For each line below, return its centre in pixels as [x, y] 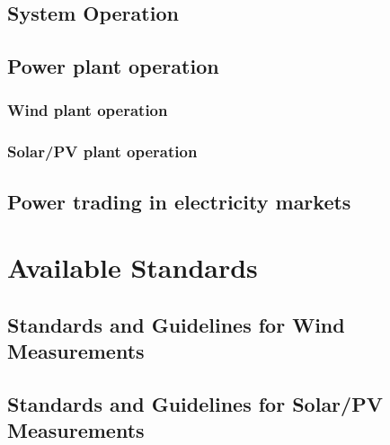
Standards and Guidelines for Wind [176, 324]
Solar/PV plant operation [102, 151]
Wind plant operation [88, 110]
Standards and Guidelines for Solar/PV [195, 403]
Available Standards [133, 267]
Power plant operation [113, 66]
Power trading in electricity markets [179, 201]
